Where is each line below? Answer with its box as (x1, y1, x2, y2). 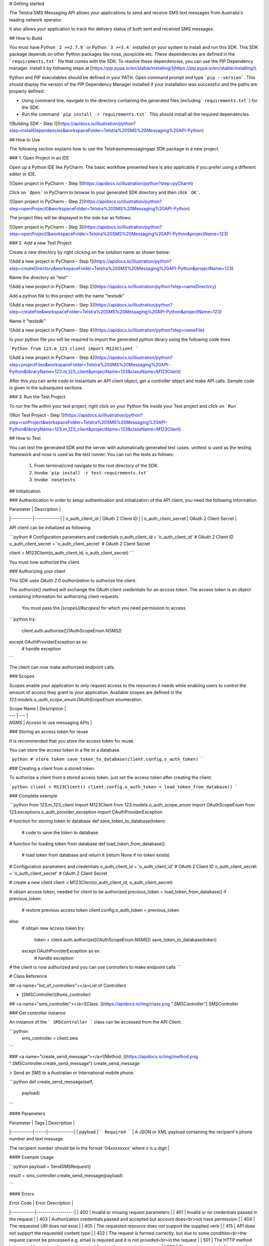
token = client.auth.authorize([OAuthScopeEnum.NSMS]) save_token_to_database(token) (34, 936, 217, 942)
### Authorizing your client (9, 568, 66, 574)
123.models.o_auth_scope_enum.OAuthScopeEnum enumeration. (9, 696, 143, 702)
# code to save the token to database (21, 829, 98, 835)
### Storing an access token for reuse (9, 729, 88, 735)
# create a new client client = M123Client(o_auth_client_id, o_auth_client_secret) (9, 880, 173, 886)
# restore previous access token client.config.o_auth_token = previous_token (21, 907, 179, 913)
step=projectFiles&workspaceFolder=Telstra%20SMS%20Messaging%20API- (9, 361, 170, 367)
